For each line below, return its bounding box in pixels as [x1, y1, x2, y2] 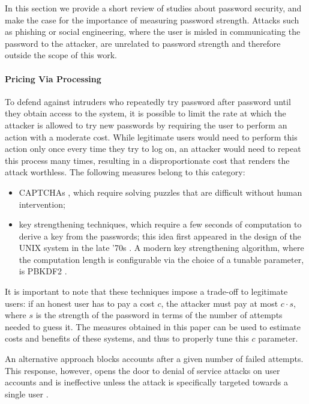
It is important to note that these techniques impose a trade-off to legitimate [5, 285, 288, 298]
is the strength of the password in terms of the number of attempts [35, 309, 283, 321]
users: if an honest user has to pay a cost [5, 297, 155, 309]
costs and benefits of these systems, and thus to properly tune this [5, 332, 249, 345]
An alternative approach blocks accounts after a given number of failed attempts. [5, 352, 304, 365]
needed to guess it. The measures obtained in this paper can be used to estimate [5, 320, 301, 333]
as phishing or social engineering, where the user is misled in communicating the [5, 25, 301, 38]
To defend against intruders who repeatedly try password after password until [5, 95, 291, 107]
